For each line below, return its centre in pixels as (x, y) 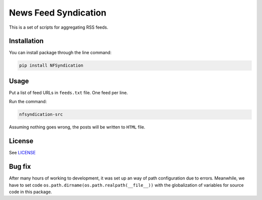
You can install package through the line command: (60, 53)
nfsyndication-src (41, 115)
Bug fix (20, 167)
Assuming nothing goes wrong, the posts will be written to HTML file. (77, 127)
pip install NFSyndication (51, 65)
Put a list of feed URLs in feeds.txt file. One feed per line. (68, 92)
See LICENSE (22, 153)
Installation (26, 41)
